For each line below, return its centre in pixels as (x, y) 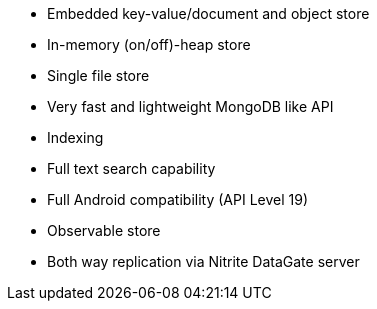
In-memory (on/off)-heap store (149, 44)
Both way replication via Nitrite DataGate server (203, 261)
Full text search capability (131, 168)
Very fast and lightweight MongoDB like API (190, 106)
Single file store (98, 75)
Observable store (104, 230)
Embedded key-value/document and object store (208, 13)
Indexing (75, 137)
